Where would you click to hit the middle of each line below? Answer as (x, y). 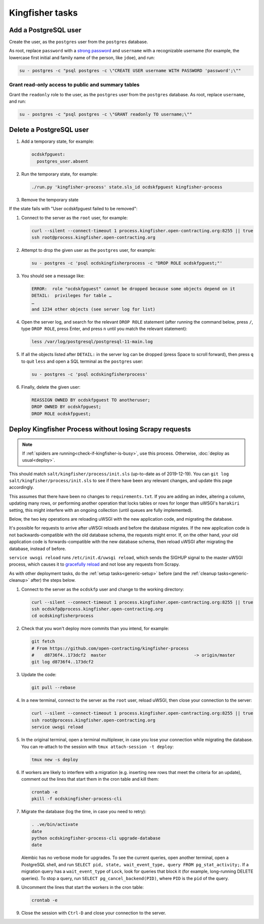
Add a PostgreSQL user (45, 30)
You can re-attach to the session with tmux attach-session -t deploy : (98, 747)
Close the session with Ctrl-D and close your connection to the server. (94, 913)
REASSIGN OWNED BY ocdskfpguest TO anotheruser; (91, 400)
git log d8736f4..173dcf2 (63, 662)
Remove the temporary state (50, 199)
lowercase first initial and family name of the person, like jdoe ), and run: (82, 57)
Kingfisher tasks (44, 13)
